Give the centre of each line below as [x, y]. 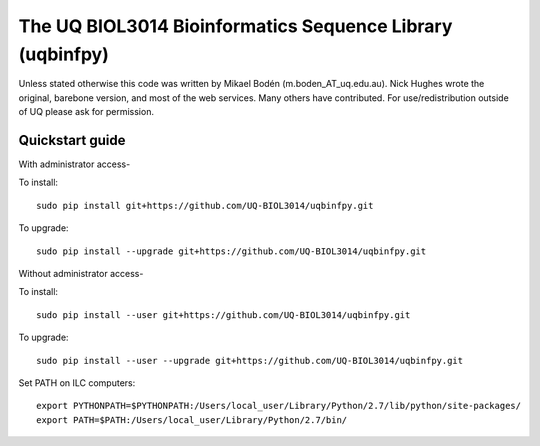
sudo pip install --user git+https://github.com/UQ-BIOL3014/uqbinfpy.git [223, 314]
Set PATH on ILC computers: [77, 382]
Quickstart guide [72, 140]
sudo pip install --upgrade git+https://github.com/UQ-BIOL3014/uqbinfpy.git [231, 251]
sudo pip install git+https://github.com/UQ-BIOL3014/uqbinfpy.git [205, 205]
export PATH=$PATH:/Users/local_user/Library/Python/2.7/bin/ [192, 419]
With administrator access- [74, 164]
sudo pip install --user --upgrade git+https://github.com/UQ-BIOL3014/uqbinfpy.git [250, 360]
